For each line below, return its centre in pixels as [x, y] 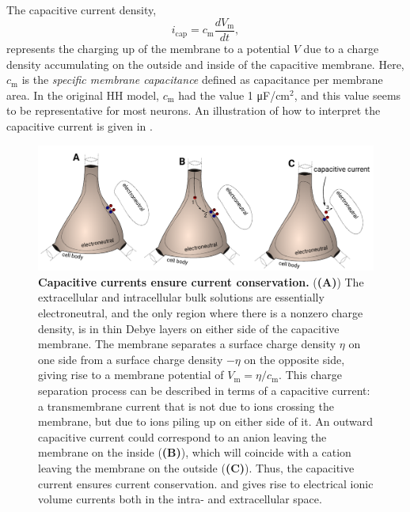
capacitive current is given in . [80, 126]
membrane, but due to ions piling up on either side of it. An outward [206, 421]
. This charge [310, 375]
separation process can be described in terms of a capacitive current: [204, 390]
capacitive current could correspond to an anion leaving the [182, 436]
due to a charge [341, 49]
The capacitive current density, [82, 10]
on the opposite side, [294, 359]
